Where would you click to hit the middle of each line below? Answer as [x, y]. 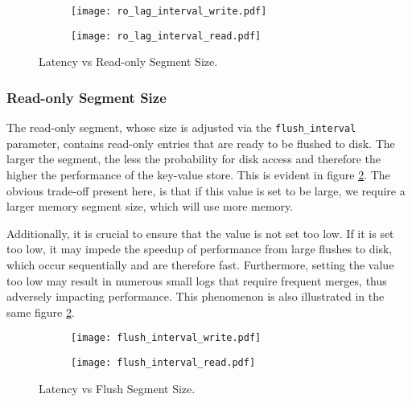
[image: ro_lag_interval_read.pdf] [166, 36]
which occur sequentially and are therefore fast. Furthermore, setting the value [200, 264]
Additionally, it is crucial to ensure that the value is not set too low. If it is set [200, 233]
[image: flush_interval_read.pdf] [163, 362]
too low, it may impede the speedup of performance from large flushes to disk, [200, 249]
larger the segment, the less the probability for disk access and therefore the [194, 159]
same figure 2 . [41, 312]
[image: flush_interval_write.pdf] [166, 338]
